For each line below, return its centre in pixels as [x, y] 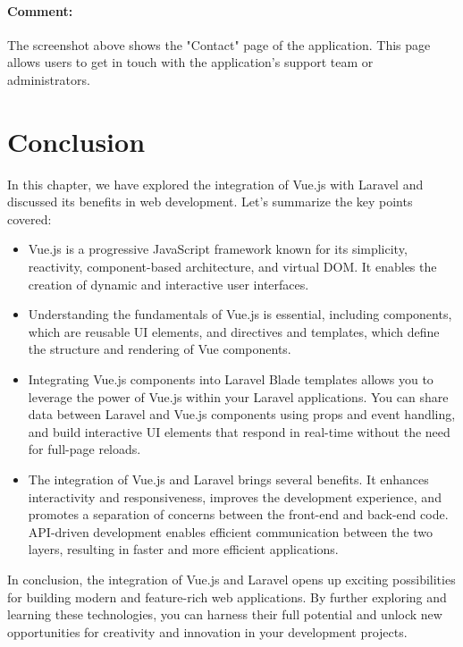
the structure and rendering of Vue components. [160, 349]
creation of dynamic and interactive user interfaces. [168, 284]
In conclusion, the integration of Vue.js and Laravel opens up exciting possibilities [231, 579]
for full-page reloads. [84, 449]
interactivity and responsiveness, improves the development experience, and [235, 496]
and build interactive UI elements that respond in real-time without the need [239, 431]
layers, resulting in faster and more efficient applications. [183, 549]
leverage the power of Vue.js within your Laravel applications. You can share [238, 396]
